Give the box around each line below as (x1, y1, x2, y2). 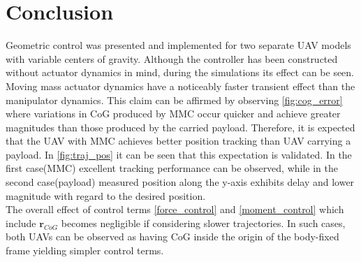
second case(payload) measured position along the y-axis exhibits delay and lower (6, 175, 355, 189)
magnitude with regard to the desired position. (6, 188, 206, 203)
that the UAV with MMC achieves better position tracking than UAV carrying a (6, 133, 351, 148)
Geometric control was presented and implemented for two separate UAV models (6, 38, 351, 52)
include (6, 215, 36, 230)
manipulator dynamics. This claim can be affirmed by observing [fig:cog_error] (6, 92, 343, 107)
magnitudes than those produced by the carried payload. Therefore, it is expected (6, 119, 355, 134)
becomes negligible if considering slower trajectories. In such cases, (61, 215, 346, 230)
